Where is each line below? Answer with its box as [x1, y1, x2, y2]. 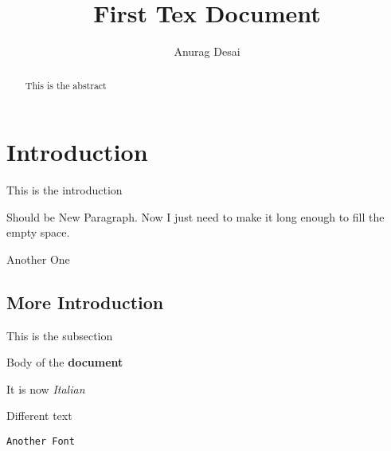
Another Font [6, 436, 75, 448]
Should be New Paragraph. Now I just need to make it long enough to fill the [6, 208, 385, 225]
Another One [6, 250, 70, 267]
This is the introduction [6, 182, 123, 198]
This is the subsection [6, 327, 113, 343]
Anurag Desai [174, 43, 240, 60]
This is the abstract [25, 78, 107, 92]
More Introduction [6, 289, 164, 314]
